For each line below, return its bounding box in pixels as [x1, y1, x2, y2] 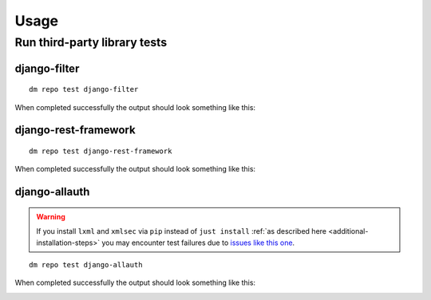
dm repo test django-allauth [29, 260, 143, 269]
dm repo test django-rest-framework [29, 147, 172, 156]
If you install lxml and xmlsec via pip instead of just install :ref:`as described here [36, 227, 327, 236]
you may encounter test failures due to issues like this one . [101, 238, 295, 247]
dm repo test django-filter [29, 85, 139, 94]
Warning [36, 211, 65, 221]
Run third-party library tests [14, 35, 168, 49]
